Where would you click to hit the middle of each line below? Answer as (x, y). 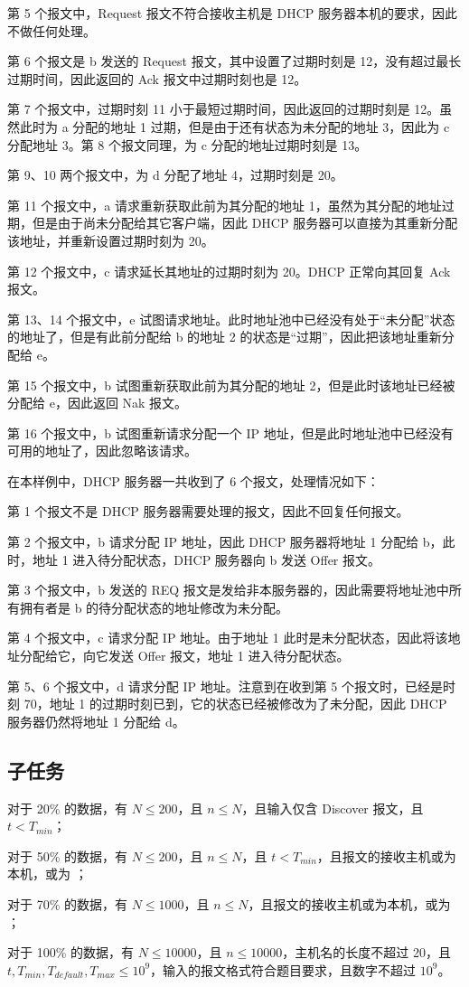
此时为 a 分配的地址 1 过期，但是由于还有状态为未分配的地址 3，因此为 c (234, 126)
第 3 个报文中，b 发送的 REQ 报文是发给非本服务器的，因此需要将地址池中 (228, 590)
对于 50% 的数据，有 (67, 855)
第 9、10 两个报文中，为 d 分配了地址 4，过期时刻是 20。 (175, 175)
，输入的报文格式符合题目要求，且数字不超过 (283, 969)
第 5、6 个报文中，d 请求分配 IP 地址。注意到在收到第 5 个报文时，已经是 (225, 686)
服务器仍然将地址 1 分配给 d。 (96, 721)
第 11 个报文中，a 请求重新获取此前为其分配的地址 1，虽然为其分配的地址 (225, 205)
